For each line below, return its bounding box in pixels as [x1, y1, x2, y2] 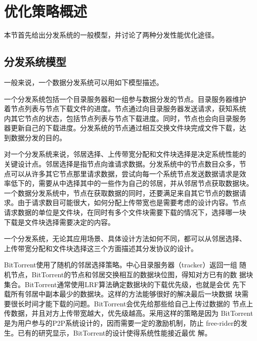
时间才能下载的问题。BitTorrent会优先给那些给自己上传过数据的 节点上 [24, 298, 253, 308]
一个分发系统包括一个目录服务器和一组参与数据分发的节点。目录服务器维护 [4, 93, 246, 104]
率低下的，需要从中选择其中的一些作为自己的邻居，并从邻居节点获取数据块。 [4, 178, 253, 188]
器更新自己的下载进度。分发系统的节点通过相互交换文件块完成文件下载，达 [4, 123, 246, 133]
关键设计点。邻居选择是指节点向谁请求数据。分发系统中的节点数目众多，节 [4, 159, 246, 169]
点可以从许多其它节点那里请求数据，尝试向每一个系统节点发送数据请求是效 [4, 168, 246, 178]
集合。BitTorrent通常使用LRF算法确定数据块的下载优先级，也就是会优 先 [4, 279, 240, 289]
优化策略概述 [4, 1, 87, 21]
